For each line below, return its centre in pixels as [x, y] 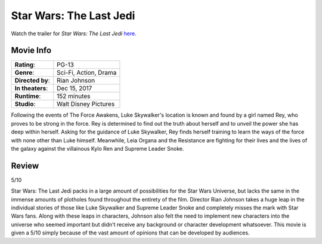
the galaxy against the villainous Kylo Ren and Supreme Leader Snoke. [97, 149]
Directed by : [32, 81]
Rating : [25, 65]
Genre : [24, 73]
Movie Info [31, 51]
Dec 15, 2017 [75, 89]
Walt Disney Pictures [86, 104]
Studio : [25, 104]
